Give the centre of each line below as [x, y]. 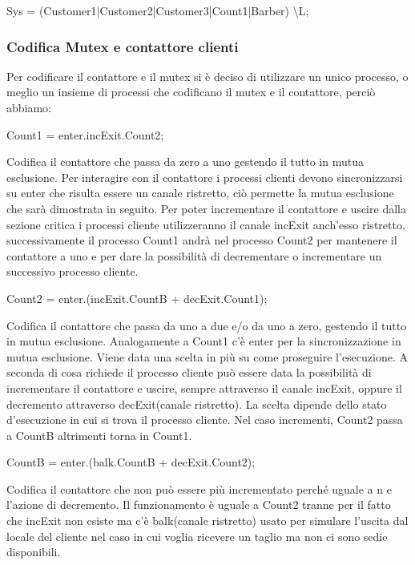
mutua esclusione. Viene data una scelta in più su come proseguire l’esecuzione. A [207, 356]
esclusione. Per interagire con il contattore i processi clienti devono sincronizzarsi [205, 177]
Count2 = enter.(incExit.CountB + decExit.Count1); [137, 298]
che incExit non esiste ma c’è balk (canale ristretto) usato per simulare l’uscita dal [207, 521]
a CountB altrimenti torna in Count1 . [99, 435]
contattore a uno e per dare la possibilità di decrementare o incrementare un [194, 255]
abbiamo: [29, 107]
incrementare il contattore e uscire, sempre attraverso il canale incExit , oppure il [204, 387]
